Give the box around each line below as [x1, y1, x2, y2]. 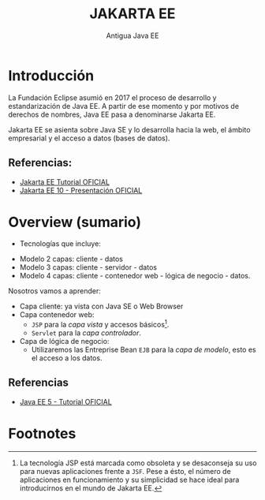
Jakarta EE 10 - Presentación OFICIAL [19, 185, 143, 195]
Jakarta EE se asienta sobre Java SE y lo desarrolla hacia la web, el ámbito [8, 125, 251, 134]
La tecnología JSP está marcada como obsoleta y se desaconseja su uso [19, 458, 257, 468]
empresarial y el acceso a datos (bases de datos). [8, 133, 170, 143]
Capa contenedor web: [19, 310, 95, 319]
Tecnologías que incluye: [19, 239, 101, 248]
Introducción [8, 66, 95, 84]
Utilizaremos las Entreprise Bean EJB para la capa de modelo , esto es [31, 345, 256, 355]
